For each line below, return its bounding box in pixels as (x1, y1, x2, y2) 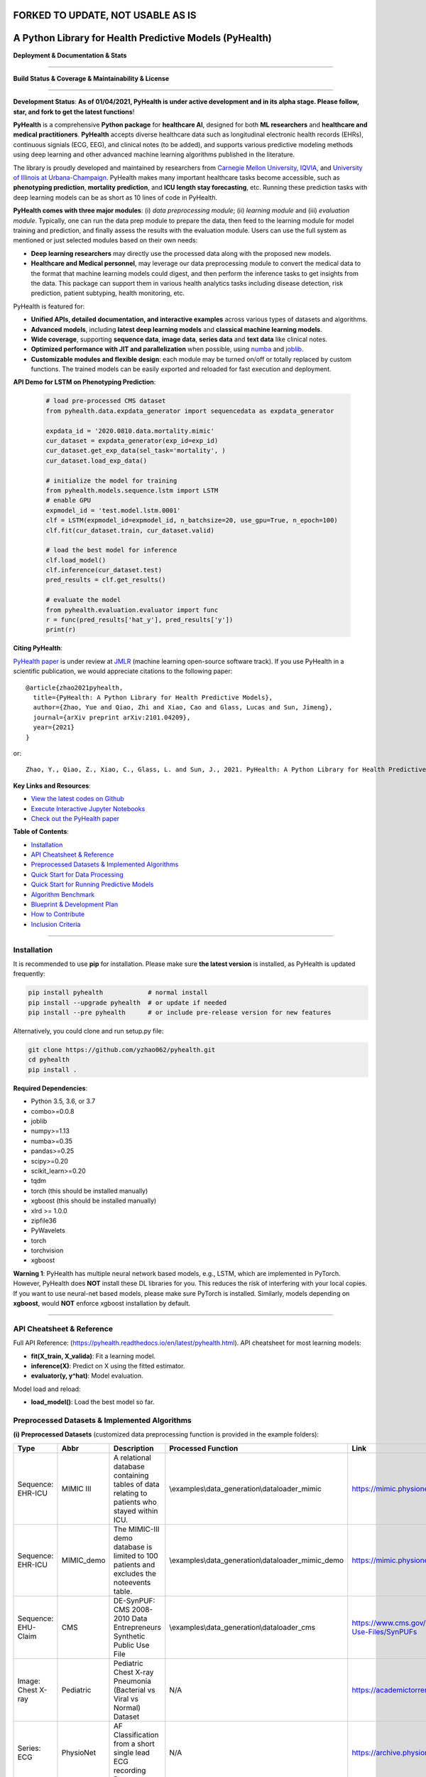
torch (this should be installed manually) (31, 1186, 148, 1195)
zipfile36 (31, 1216, 57, 1225)
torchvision (31, 1246, 64, 1255)
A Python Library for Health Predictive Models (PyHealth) (13, 32, 273, 44)
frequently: (13, 970, 45, 978)
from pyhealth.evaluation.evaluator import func (45, 606, 219, 614)
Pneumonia (113, 1676, 152, 1686)
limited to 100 (113, 1550, 159, 1560)
